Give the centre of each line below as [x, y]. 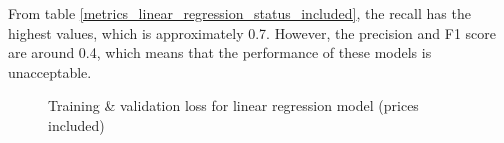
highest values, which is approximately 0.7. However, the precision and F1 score [252, 32]
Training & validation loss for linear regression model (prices [233, 105]
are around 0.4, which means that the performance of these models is [220, 52]
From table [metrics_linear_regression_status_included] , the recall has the [239, 13]
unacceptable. [50, 71]
